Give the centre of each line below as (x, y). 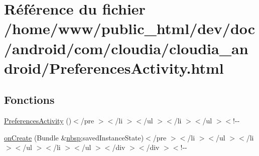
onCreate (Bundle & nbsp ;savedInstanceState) (74, 137)
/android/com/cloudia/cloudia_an (126, 48)
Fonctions (29, 100)
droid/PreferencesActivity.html (114, 67)
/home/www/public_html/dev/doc (130, 28)
